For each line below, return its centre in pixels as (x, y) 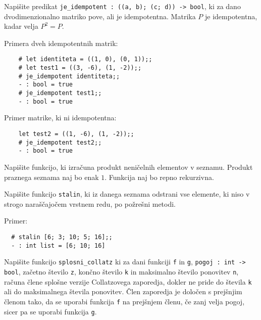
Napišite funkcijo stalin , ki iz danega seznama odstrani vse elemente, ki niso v (127, 194)
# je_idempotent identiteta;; (69, 76)
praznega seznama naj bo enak (51, 177)
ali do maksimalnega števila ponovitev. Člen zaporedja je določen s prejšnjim (123, 291)
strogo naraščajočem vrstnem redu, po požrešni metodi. (90, 203)
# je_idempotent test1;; (60, 93)
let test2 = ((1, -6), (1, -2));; (76, 134)
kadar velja (21, 26)
